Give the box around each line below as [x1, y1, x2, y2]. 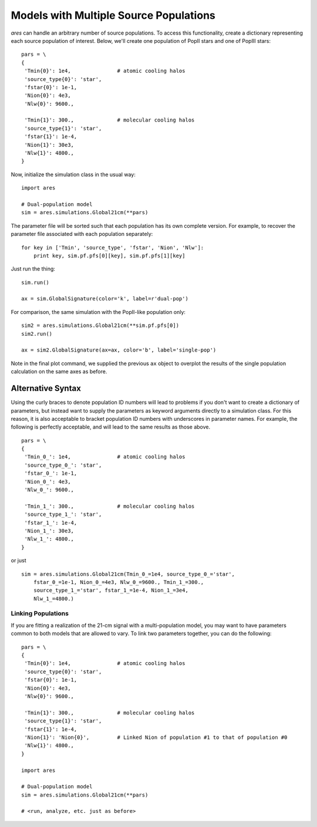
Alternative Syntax [11, 383, 82, 393]
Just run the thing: [11, 265, 56, 272]
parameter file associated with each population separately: [11, 231, 153, 238]
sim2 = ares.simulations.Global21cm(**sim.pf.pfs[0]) [21, 322, 179, 329]
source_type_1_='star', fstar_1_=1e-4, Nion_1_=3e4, [33, 587, 189, 594]
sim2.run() [21, 330, 53, 337]
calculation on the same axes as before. [11, 368, 107, 375]
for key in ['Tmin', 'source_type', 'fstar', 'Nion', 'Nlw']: [21, 244, 204, 251]
